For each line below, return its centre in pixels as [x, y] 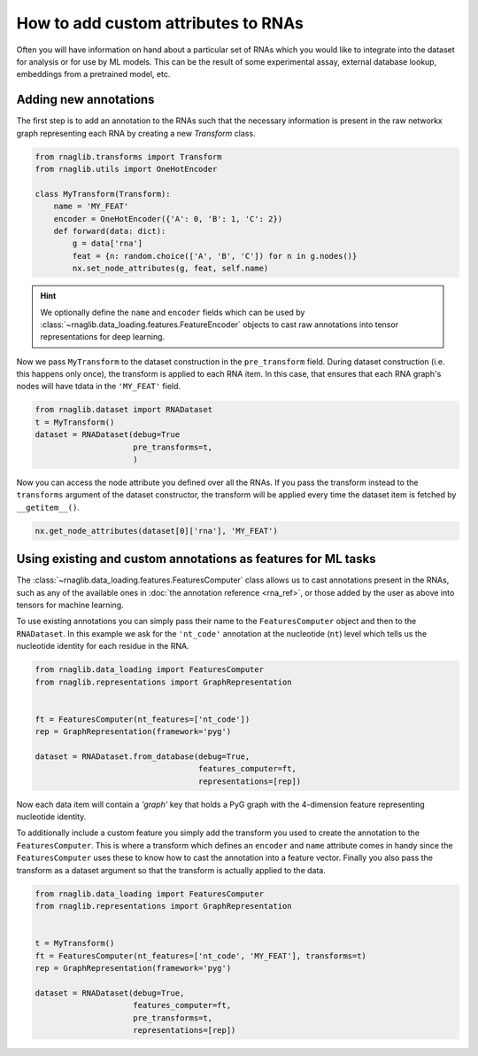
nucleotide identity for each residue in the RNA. [103, 646]
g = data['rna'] [108, 243]
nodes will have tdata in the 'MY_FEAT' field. [99, 387]
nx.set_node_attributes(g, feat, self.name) [170, 269]
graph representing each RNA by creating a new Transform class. [136, 133]
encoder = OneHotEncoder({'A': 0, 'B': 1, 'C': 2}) [168, 219]
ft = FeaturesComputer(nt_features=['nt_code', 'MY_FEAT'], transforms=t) [201, 956]
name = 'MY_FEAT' [91, 207]
